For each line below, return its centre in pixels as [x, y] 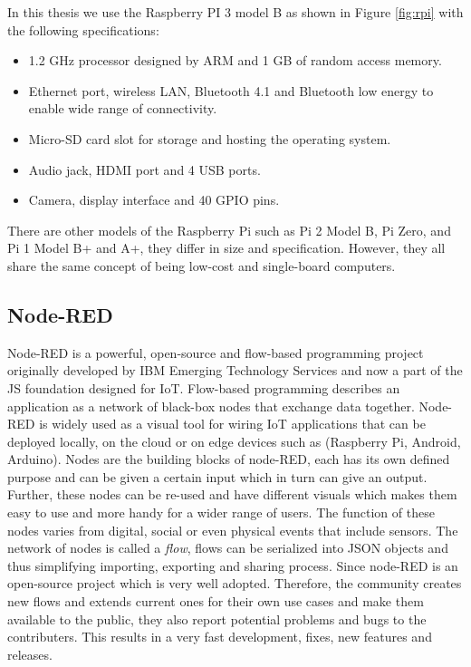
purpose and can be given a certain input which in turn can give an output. [217, 476]
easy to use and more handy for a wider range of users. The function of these [221, 512]
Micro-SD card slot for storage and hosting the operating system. [210, 138]
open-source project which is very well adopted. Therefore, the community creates [235, 583]
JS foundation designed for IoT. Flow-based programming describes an [204, 387]
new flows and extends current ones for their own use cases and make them [216, 601]
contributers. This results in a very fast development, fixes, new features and [220, 637]
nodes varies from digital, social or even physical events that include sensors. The [233, 530]
